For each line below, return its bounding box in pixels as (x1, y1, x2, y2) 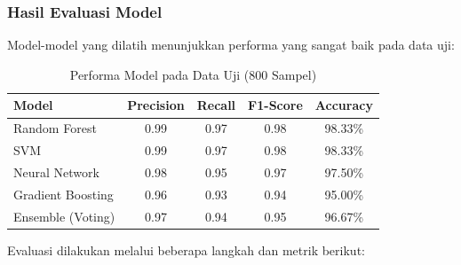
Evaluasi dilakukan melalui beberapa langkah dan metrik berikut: (7, 240, 365, 259)
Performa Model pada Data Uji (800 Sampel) (69, 65, 317, 83)
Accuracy (314, 96, 373, 114)
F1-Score (248, 96, 303, 114)
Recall (196, 96, 236, 114)
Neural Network (13, 162, 99, 181)
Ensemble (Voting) (13, 207, 115, 225)
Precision (127, 96, 185, 114)
